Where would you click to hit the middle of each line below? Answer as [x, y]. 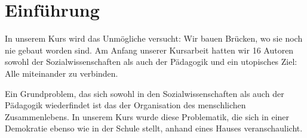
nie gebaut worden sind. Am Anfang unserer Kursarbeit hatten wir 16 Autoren [149, 50]
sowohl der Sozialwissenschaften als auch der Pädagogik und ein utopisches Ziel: [151, 62]
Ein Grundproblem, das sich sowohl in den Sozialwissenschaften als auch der [145, 93]
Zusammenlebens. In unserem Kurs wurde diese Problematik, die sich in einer [147, 116]
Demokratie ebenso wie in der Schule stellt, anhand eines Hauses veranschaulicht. [154, 128]
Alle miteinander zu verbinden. [62, 73]
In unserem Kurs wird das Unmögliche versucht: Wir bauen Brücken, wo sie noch [154, 38]
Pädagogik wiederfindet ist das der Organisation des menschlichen [125, 105]
